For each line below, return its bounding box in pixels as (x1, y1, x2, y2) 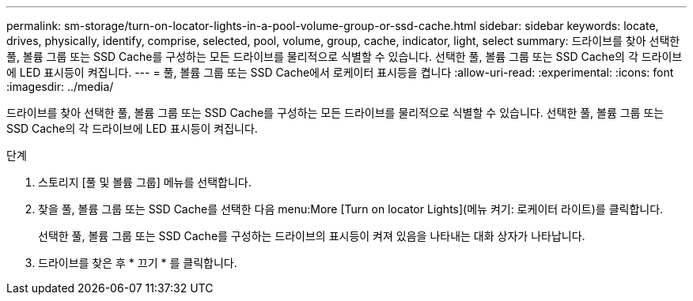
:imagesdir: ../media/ (6, 80, 114, 93)
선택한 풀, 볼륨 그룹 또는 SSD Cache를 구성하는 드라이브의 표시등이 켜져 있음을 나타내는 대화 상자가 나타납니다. (38, 229, 585, 243)
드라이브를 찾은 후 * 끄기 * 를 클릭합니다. (38, 256, 237, 269)
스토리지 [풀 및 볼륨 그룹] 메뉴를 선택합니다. (38, 175, 252, 189)
